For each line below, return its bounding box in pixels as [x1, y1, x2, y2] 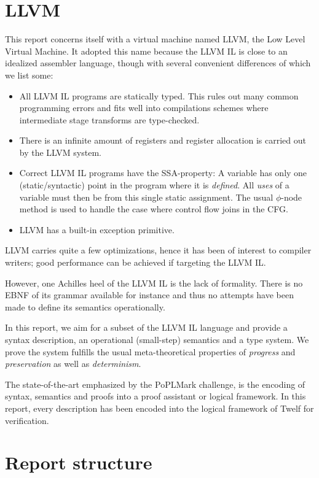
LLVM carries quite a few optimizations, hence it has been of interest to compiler [5, 244, 312, 256]
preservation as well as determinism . [5, 357, 141, 370]
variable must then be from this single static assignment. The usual [19, 190, 274, 203]
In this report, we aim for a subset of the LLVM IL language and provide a [5, 321, 288, 334]
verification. [5, 414, 49, 426]
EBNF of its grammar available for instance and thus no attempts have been [5, 288, 294, 301]
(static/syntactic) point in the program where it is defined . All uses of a [19, 179, 289, 191]
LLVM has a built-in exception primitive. [19, 223, 175, 236]
